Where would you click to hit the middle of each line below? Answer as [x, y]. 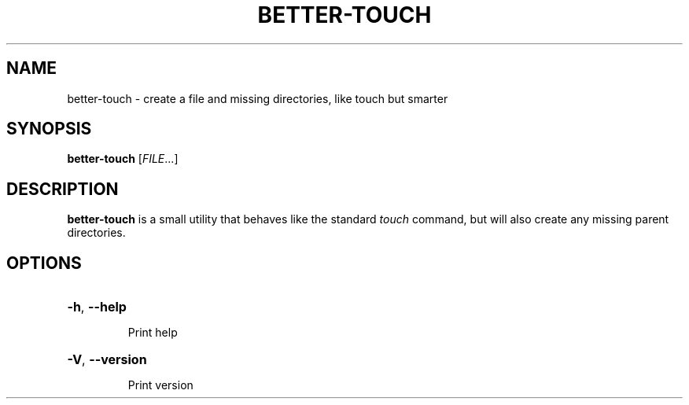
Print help [153, 333]
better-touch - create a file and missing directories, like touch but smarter [258, 98]
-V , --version [107, 360]
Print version [160, 385]
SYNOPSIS [49, 129]
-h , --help [97, 307]
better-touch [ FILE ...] [123, 159]
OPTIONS [44, 263]
